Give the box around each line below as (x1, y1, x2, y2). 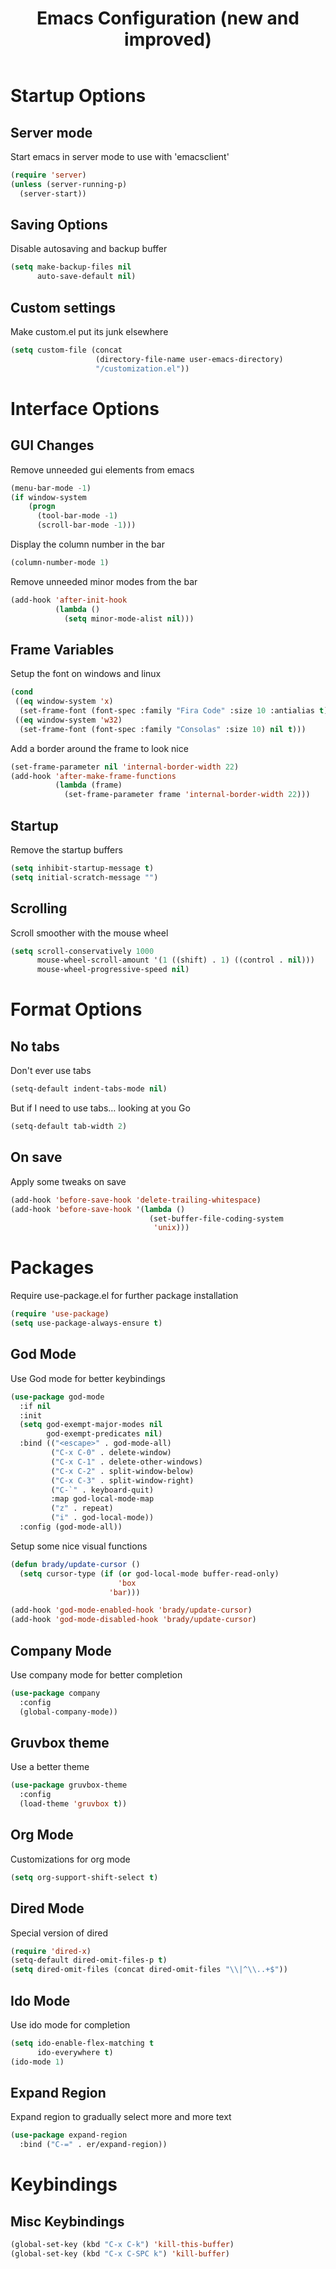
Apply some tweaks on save (10, 1175, 127, 1187)
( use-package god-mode (10, 1392, 105, 1402)
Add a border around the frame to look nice (10, 742, 189, 754)
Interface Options (10, 397, 160, 420)
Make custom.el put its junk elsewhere (10, 326, 169, 337)
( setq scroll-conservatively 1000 (10, 946, 155, 956)
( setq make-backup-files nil (10, 262, 132, 272)
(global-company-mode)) (19, 1707, 118, 1717)
